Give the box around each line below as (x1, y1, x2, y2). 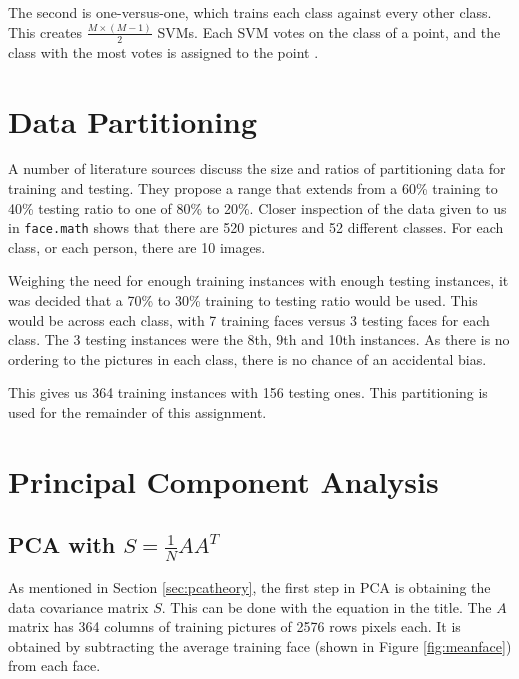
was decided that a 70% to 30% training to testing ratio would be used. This (8, 290, 478, 311)
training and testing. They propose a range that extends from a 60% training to (8, 178, 498, 199)
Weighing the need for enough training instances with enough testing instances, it (8, 270, 509, 291)
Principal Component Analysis (8, 460, 439, 501)
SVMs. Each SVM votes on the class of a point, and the (157, 21, 501, 42)
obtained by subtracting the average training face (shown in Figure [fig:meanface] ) (8, 635, 512, 656)
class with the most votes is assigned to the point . (8, 41, 319, 62)
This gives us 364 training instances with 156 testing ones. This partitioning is (8, 382, 488, 403)
